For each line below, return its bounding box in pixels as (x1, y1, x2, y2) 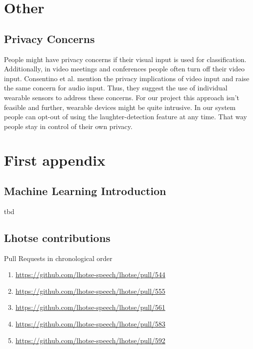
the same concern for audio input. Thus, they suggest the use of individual (4, 83, 228, 93)
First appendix (4, 150, 106, 170)
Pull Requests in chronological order (4, 253, 113, 263)
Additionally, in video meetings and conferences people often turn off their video (4, 64, 245, 74)
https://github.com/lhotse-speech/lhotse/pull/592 (15, 335, 165, 345)
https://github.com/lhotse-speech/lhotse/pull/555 (15, 285, 165, 296)
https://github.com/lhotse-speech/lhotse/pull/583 (15, 319, 165, 329)
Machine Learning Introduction (4, 183, 166, 198)
